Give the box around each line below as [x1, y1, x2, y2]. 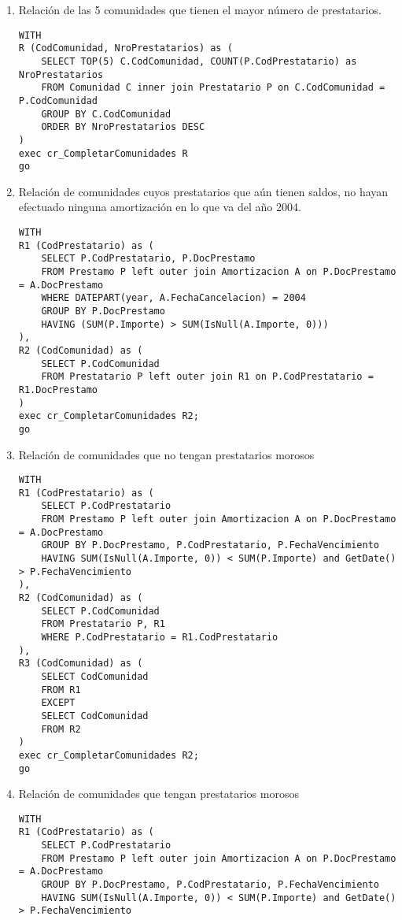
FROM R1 [41, 684, 81, 696]
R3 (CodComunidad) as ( [18, 658, 143, 670]
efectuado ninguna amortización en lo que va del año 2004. [18, 198, 301, 215]
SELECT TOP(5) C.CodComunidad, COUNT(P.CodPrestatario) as [41, 55, 357, 67]
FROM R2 [41, 723, 81, 735]
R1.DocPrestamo [18, 384, 98, 395]
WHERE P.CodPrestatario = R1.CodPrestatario [41, 631, 278, 643]
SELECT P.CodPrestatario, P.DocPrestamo [41, 253, 256, 265]
